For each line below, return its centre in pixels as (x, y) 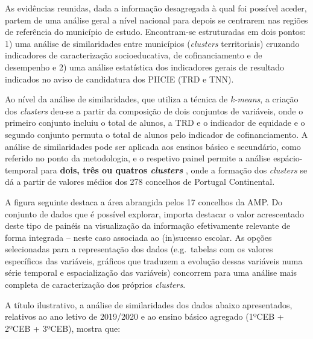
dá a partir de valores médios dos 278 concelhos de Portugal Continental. (140, 182)
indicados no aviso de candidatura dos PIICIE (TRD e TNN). (119, 79)
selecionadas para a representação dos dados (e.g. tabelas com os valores (139, 249)
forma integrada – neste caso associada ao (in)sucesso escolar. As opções (138, 237)
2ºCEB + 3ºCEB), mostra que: (63, 328)
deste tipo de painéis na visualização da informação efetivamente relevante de (148, 225)
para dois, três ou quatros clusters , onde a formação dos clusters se (174, 169)
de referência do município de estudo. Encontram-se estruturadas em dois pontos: (155, 32)
